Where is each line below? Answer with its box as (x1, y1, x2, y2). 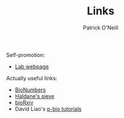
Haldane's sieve (14, 92, 55, 99)
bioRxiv (14, 99, 34, 106)
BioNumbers (14, 86, 46, 93)
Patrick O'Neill (83, 24, 119, 31)
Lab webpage (14, 63, 49, 70)
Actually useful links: (6, 74, 58, 81)
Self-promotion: (6, 51, 46, 58)
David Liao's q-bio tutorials (14, 105, 82, 112)
